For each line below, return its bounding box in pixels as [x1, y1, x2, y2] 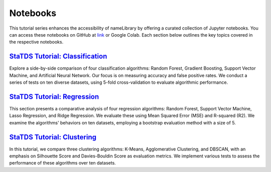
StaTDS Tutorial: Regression [9, 92, 99, 101]
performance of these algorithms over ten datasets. [9, 160, 116, 166]
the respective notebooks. [9, 39, 64, 45]
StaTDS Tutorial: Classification [9, 52, 107, 61]
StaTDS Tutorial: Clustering [9, 133, 96, 141]
